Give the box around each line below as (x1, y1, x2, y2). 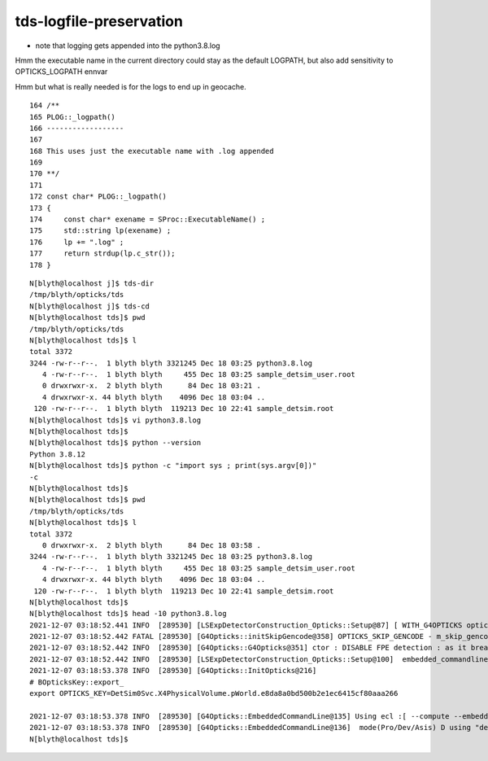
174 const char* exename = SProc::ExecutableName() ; (29, 215, 266, 224)
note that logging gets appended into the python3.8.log (35, 41, 220, 50)
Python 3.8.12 (29, 449, 85, 459)
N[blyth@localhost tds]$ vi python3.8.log (29, 415, 202, 425)
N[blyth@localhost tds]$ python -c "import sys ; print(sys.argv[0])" (29, 461, 317, 470)
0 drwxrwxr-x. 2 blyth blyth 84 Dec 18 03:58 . (41, 540, 262, 549)
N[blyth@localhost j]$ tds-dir (29, 278, 155, 288)
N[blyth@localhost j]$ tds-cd (29, 301, 150, 311)
